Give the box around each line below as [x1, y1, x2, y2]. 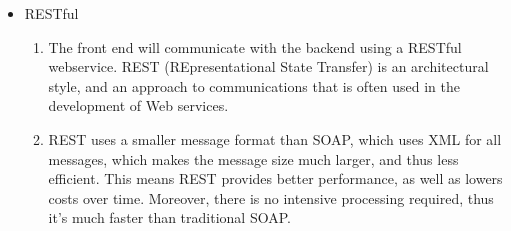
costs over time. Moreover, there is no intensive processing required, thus [48, 187, 494, 208]
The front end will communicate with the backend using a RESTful [48, 36, 462, 57]
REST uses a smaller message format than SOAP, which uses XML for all [48, 128, 502, 149]
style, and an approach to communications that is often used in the [48, 75, 460, 96]
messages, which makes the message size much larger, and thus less [48, 148, 459, 169]
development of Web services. [48, 95, 229, 116]
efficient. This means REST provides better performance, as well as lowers [48, 168, 503, 189]
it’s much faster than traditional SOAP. [48, 207, 291, 228]
